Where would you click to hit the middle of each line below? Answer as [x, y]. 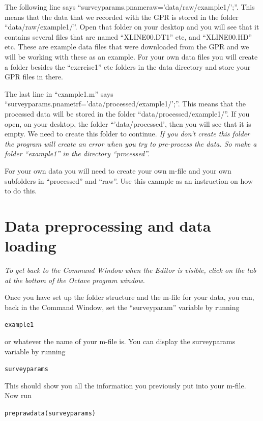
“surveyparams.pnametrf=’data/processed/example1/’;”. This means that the [125, 104]
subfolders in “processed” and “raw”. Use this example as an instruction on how [129, 180]
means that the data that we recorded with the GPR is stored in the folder [122, 17]
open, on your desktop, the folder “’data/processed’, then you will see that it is [128, 123]
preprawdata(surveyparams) [50, 414]
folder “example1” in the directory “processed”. [77, 153]
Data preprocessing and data [108, 225]
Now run [18, 395]
